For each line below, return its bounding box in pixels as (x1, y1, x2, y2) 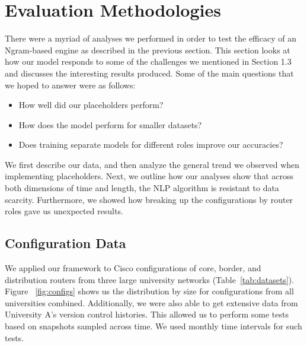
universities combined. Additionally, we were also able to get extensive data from (5, 296, 298, 309)
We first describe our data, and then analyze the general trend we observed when (5, 158, 300, 170)
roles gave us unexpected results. (5, 205, 123, 217)
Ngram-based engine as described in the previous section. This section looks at (5, 43, 290, 56)
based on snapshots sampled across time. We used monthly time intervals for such (5, 320, 302, 332)
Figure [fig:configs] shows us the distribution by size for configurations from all (5, 285, 294, 297)
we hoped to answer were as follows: (5, 78, 136, 91)
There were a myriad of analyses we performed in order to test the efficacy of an (5, 32, 296, 45)
